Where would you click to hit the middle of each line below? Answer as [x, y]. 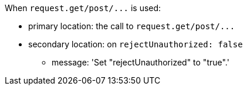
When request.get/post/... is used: [83, 8]
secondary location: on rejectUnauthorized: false [136, 44]
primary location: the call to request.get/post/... [132, 26]
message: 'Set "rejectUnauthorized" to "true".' [141, 62]
